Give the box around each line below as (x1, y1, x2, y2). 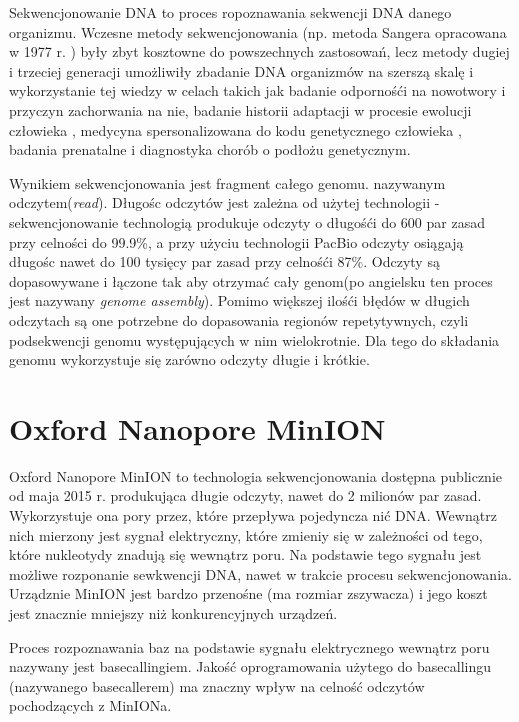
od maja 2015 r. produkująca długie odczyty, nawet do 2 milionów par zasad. (9, 485, 482, 506)
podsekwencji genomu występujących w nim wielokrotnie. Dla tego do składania (9, 329, 500, 350)
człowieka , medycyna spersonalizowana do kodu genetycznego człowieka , (9, 119, 462, 140)
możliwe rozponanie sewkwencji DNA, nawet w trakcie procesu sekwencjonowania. (9, 563, 512, 584)
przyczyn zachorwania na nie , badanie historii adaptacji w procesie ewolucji (9, 99, 472, 120)
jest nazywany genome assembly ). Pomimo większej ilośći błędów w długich (9, 290, 470, 311)
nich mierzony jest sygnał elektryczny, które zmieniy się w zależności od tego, (9, 524, 483, 545)
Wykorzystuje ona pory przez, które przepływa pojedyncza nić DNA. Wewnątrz (9, 505, 497, 525)
